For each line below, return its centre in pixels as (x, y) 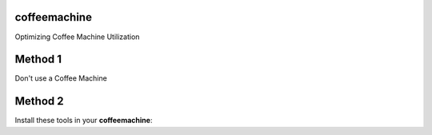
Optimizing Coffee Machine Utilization (77, 37)
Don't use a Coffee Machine (61, 78)
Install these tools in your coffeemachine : (84, 121)
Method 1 (38, 60)
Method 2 (39, 101)
